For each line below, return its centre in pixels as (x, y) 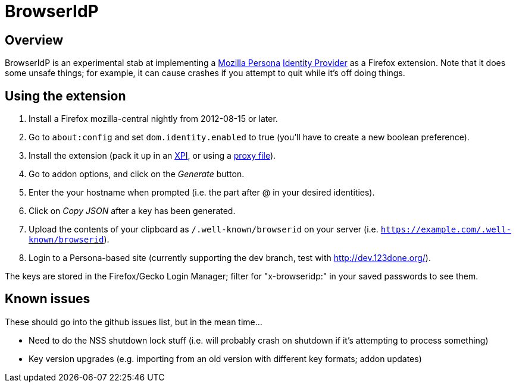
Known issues (48, 299)
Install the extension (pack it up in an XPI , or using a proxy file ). (152, 156)
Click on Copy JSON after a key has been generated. (132, 211)
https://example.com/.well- (446, 230)
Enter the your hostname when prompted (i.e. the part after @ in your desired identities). (202, 193)
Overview (34, 40)
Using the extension (65, 96)
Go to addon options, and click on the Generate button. (137, 174)
